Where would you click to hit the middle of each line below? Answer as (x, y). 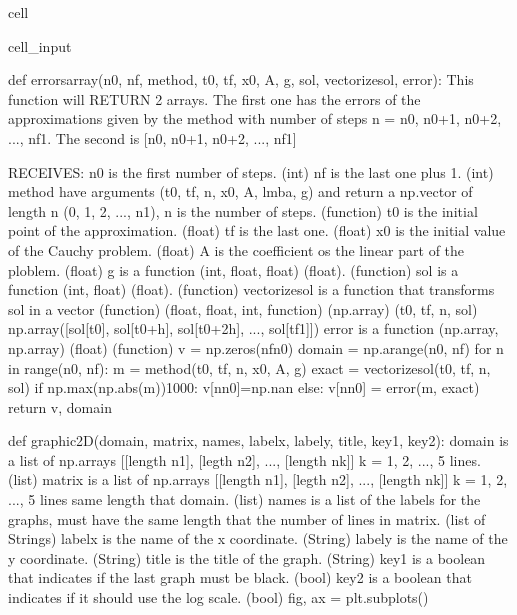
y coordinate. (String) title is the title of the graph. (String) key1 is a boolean (247, 557)
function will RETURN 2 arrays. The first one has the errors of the (214, 98)
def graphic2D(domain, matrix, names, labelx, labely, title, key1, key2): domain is (258, 440)
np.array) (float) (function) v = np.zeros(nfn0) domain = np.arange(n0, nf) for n (256, 347)
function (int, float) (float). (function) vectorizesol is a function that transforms (251, 289)
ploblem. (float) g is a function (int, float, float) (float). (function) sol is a (233, 269)
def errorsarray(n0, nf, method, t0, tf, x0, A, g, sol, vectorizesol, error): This (241, 79)
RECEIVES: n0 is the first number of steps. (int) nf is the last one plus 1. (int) (251, 171)
